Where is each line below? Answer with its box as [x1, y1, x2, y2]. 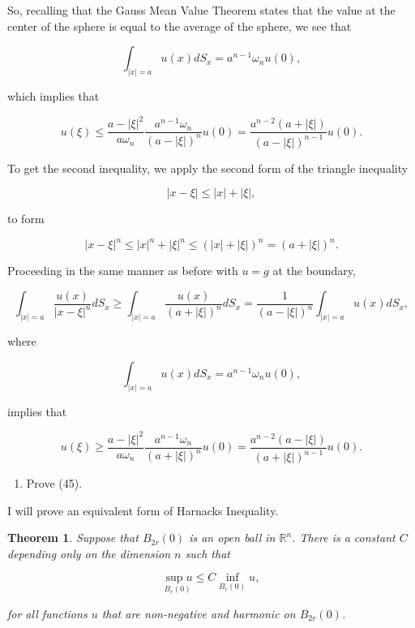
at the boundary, [272, 262, 356, 279]
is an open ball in [189, 529, 276, 546]
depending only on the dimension [7, 544, 171, 561]
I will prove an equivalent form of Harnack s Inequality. [7, 501, 279, 518]
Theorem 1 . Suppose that [7, 529, 139, 546]
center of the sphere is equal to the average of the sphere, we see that [7, 17, 352, 34]
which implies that [7, 88, 100, 105]
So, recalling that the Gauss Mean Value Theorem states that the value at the [7, 2, 396, 18]
